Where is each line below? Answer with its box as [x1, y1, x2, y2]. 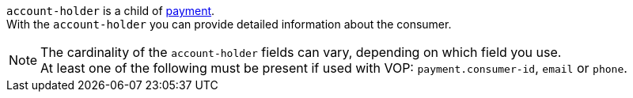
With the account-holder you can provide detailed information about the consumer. [6, 17, 452, 31]
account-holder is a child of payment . [6, 4, 215, 17]
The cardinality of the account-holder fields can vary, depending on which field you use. [40, 44, 562, 60]
